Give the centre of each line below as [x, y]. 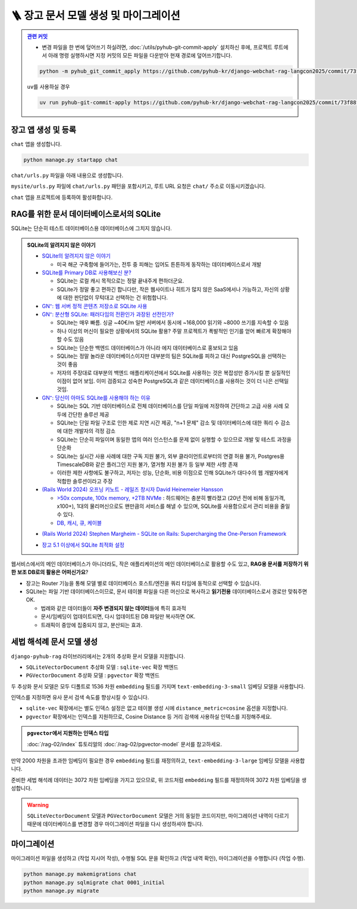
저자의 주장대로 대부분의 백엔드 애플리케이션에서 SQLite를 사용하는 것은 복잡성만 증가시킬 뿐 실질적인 [174, 373]
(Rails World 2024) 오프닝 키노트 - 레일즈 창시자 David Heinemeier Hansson [132, 489]
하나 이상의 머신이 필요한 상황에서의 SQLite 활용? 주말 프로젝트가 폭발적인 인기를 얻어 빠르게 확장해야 [174, 331]
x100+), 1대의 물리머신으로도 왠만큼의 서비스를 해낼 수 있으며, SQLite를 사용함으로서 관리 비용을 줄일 [173, 506]
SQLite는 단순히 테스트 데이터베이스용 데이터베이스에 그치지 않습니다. [91, 228]
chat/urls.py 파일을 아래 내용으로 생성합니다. [67, 175]
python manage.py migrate [61, 891]
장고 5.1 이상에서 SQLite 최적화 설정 [83, 545]
